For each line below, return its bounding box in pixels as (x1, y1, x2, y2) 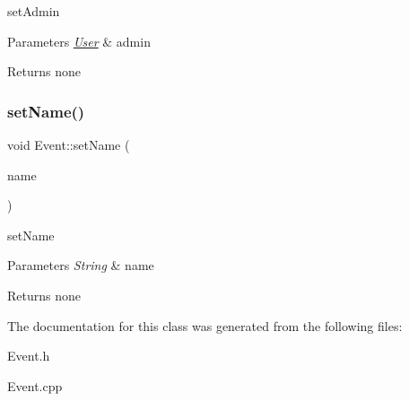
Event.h (7, 346, 50, 365)
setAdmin (7, 2, 60, 20)
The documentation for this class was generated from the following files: (7, 316, 403, 335)
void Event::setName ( (7, 135, 130, 153)
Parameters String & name (7, 256, 154, 275)
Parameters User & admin (7, 31, 151, 50)
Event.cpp (7, 376, 63, 395)
